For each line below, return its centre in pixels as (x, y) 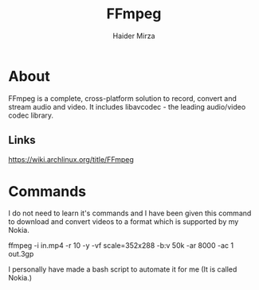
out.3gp (21, 254)
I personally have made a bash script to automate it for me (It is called (123, 269)
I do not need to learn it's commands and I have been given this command (130, 213)
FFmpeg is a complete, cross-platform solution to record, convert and (122, 98)
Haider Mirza (134, 36)
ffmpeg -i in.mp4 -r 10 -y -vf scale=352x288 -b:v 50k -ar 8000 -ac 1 (121, 246)
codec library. (31, 115)
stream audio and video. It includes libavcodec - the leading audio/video (127, 106)
